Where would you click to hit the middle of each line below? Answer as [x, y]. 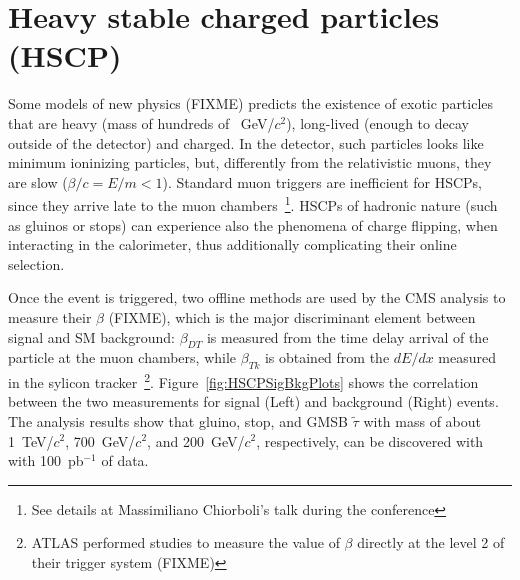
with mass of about [422, 420]
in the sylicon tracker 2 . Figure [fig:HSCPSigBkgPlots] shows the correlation [243, 380]
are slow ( [38, 181]
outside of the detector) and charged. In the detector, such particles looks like [246, 142]
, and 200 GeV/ [196, 440]
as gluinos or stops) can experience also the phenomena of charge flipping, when [253, 224]
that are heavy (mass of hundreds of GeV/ [141, 122]
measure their [50, 316]
